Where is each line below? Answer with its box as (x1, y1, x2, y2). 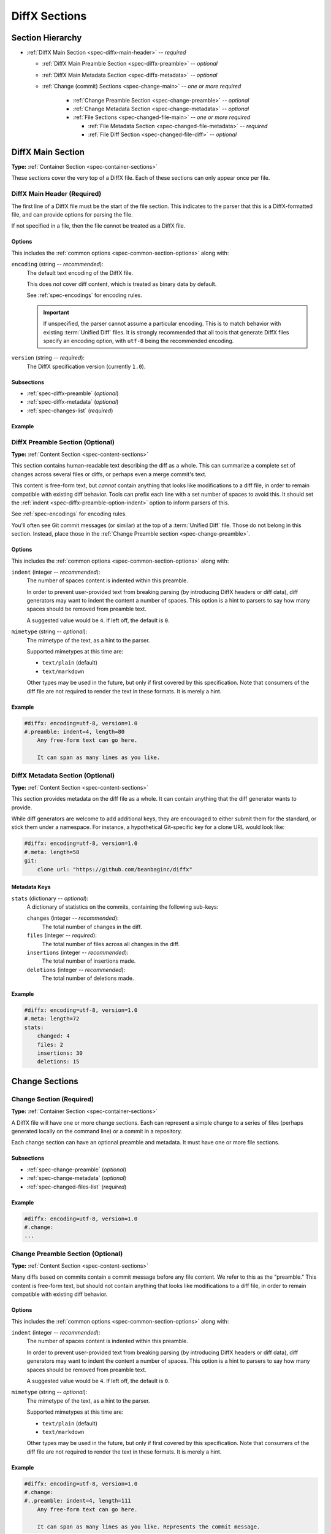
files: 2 (37, 1041, 64, 1048)
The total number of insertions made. (42, 957, 136, 965)
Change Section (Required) (11, 1095, 94, 1103)
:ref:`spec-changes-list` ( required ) (26, 407, 113, 414)
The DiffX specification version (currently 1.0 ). (26, 363, 146, 370)
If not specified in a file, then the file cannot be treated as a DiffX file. (11, 222, 186, 229)
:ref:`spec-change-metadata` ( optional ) (26, 1174, 127, 1182)
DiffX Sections (11, 9, 87, 23)
